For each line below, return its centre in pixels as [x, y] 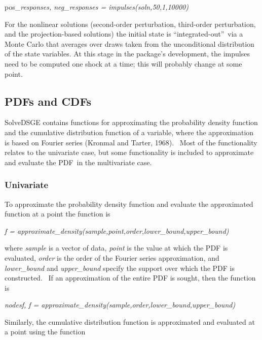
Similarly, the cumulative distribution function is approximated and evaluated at [130, 321]
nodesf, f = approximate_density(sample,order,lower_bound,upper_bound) [120, 305]
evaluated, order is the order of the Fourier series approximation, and [112, 257]
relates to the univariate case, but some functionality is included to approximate [129, 152]
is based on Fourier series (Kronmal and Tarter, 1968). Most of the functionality [131, 142]
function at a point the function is [58, 214]
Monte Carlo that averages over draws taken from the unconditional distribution [129, 43]
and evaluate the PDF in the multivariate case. [78, 162]
